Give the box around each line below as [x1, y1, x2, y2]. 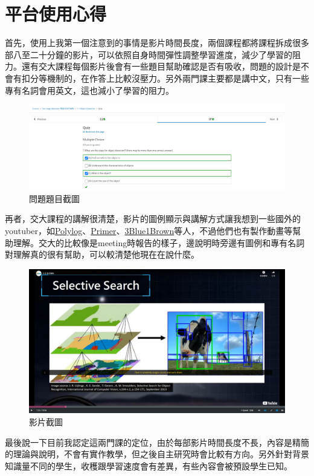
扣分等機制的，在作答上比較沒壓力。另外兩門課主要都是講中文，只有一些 [21, 71, 309, 84]
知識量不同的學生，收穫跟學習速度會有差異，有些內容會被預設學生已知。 [5, 459, 292, 472]
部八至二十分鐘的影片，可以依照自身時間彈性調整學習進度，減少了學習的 [5, 48, 292, 60]
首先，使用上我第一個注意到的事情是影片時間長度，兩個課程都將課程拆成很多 [5, 36, 309, 49]
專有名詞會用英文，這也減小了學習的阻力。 [5, 83, 174, 96]
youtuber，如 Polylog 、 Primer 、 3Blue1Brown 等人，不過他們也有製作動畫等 [5, 224, 293, 237]
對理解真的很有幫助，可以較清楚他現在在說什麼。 [5, 248, 199, 261]
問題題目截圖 [29, 192, 80, 204]
